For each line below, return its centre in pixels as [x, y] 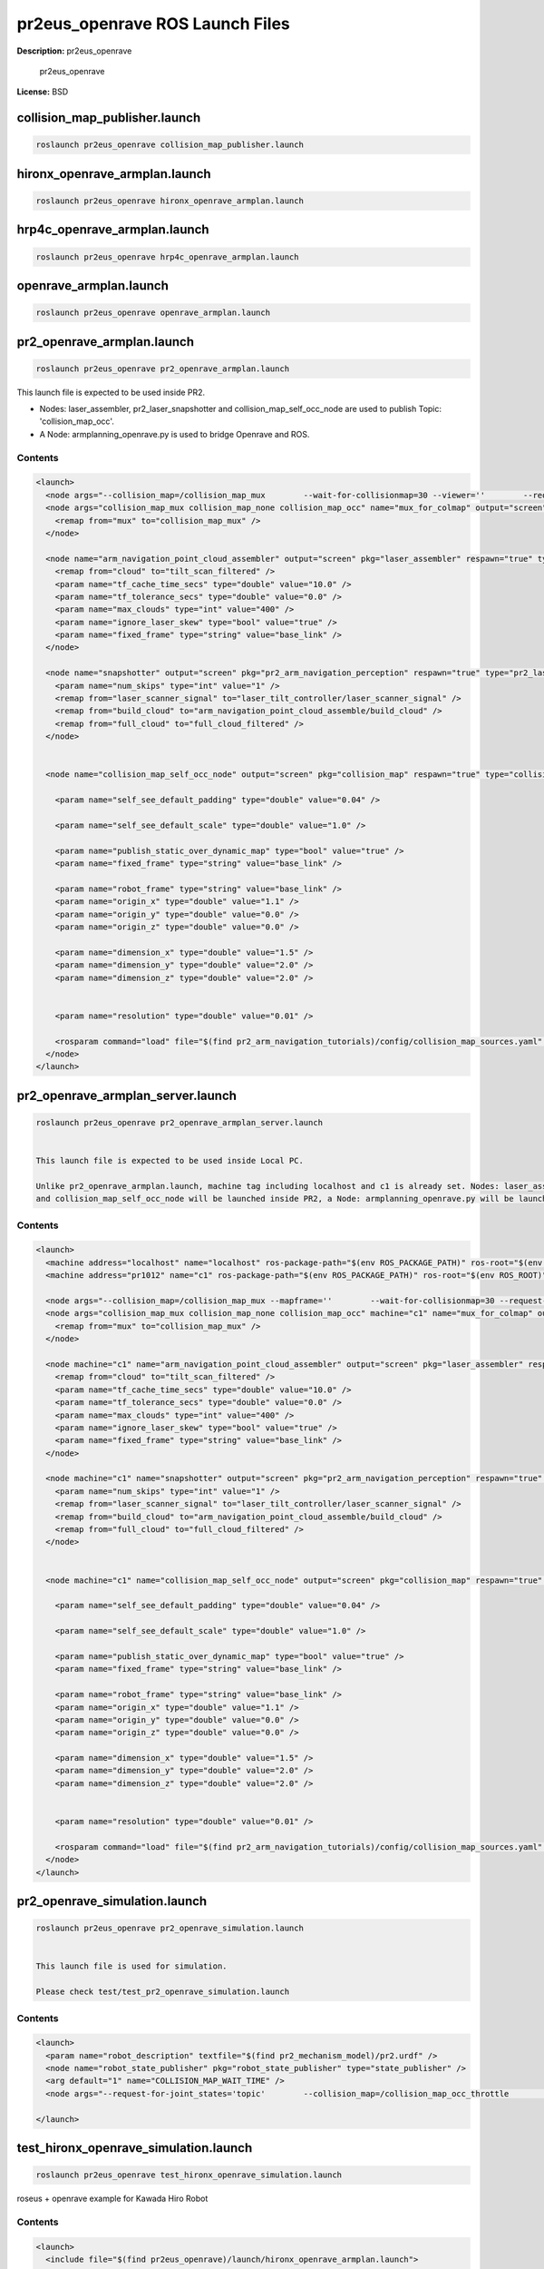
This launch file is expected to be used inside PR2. [111, 392]
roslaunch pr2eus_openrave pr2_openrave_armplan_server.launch [180, 1122]
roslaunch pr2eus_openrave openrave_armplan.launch [153, 313]
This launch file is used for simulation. [131, 1966]
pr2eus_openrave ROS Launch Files [153, 24]
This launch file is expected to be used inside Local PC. [170, 1161]
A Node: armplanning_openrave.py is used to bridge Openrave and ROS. [175, 434]
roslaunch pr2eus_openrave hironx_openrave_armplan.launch [170, 201]
